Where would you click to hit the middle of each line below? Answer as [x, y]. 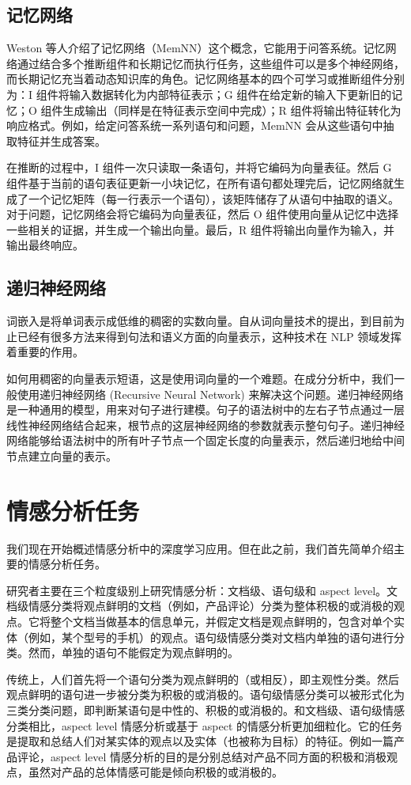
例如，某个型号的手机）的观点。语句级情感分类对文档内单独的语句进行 [211, 637]
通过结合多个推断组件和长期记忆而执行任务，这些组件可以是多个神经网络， [211, 63]
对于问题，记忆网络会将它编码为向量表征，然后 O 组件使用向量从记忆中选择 [203, 214]
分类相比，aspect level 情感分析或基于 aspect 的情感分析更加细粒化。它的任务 [205, 725]
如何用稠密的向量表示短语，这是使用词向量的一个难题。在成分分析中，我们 [200, 378]
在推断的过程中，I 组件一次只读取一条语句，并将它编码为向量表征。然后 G [199, 167]
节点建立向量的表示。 [62, 455]
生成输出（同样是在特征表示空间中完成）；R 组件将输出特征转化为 [232, 110]
